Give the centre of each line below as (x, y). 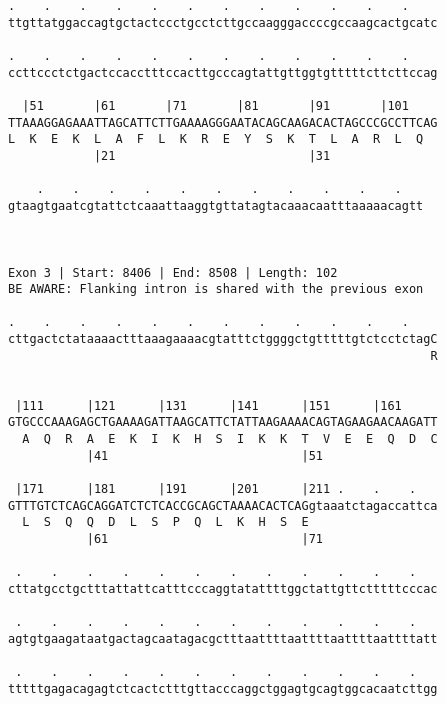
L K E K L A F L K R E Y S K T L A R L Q (216, 139)
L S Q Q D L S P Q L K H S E (165, 522)
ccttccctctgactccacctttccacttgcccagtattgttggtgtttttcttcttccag (223, 72)
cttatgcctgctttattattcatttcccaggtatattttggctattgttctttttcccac (223, 588)
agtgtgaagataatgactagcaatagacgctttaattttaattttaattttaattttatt (223, 638)
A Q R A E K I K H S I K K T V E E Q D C (230, 439)
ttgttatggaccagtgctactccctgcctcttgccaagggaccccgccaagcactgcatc (223, 22)
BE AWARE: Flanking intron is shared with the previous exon (216, 289)
